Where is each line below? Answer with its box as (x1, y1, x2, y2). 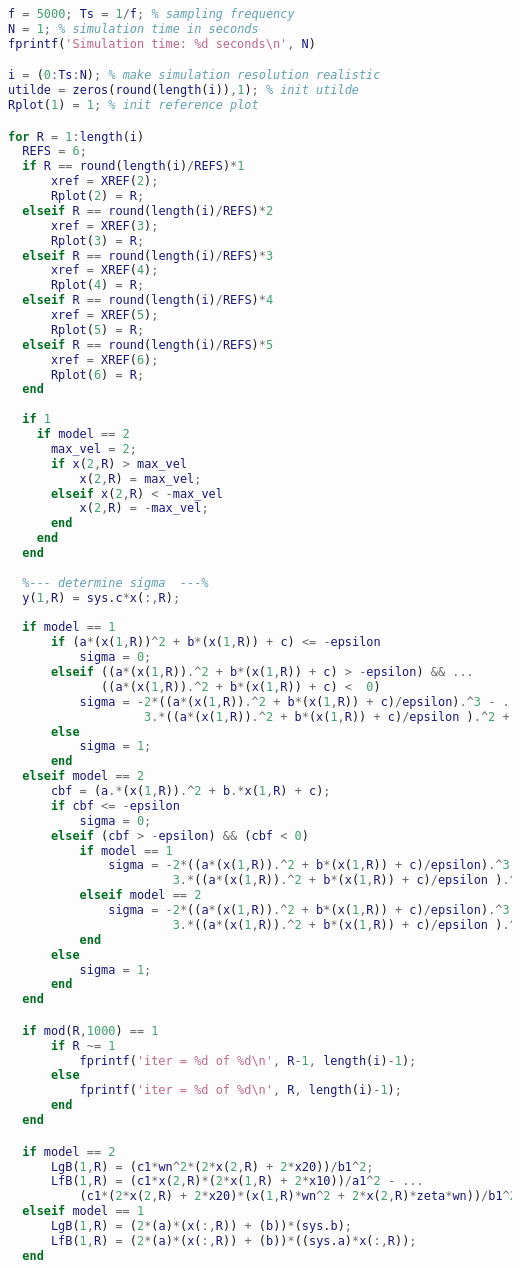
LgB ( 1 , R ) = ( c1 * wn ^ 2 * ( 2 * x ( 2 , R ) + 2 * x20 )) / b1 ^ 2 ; (50, 1159, 374, 1174)
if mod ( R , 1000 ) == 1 (22, 1023, 159, 1038)
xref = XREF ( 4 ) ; (50, 263, 159, 278)
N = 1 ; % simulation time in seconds (8, 21, 259, 36)
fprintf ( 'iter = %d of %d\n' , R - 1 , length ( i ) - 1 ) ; (79, 1053, 417, 1068)
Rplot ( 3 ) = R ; (50, 233, 145, 248)
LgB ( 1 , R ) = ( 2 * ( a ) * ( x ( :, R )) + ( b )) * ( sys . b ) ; (50, 1219, 352, 1233)
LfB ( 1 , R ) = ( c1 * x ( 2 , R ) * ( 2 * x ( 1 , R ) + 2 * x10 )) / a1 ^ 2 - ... (50, 1174, 424, 1189)
